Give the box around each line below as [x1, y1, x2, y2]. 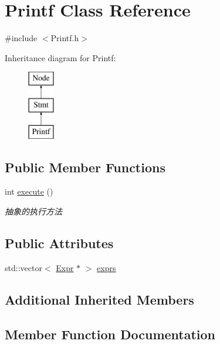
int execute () [5, 185, 53, 198]
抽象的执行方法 [5, 205, 62, 218]
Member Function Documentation [5, 325, 216, 343]
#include [5, 32, 38, 44]
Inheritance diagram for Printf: [5, 51, 116, 64]
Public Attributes [5, 234, 114, 252]
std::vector [5, 261, 42, 273]
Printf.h [50, 32, 79, 44]
